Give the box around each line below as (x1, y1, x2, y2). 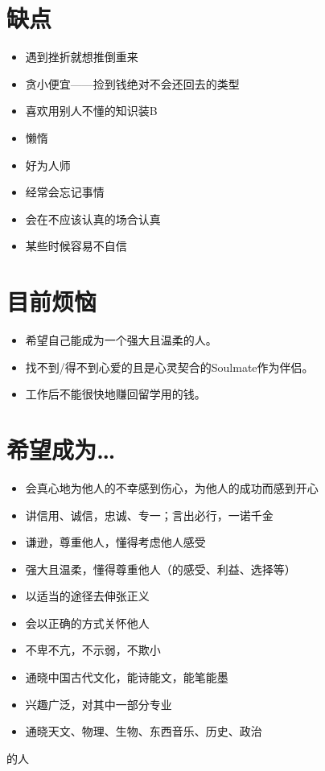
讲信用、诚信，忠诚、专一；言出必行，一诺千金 (25, 506, 274, 523)
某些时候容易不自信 (25, 237, 127, 254)
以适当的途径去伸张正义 (25, 588, 150, 604)
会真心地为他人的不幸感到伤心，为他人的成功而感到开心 (25, 479, 319, 496)
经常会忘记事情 (25, 183, 105, 200)
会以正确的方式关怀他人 (25, 614, 150, 631)
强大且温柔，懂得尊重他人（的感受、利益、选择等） (25, 560, 296, 577)
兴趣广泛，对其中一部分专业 (25, 695, 172, 712)
